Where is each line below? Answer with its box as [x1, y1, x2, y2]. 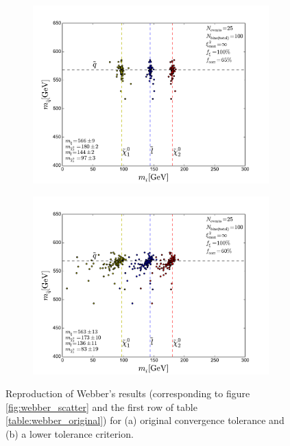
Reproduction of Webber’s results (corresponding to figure [5, 386, 250, 401]
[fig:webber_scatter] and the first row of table [5, 399, 197, 414]
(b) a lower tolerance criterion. [5, 426, 134, 441]
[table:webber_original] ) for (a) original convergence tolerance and [5, 413, 285, 427]
